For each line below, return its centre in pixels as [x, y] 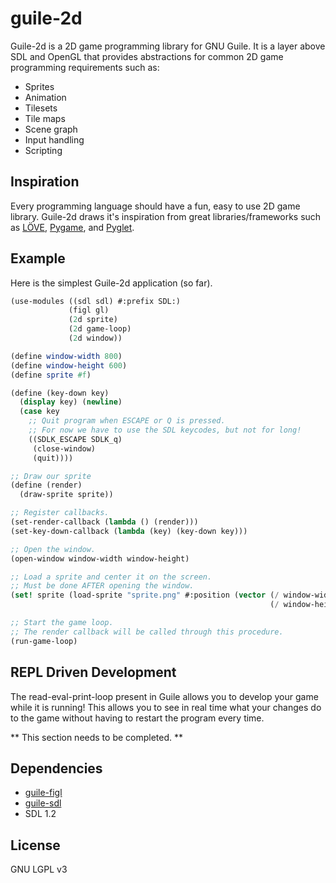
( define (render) [46, 485]
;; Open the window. [53, 549]
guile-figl [43, 793]
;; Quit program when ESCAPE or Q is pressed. [127, 421]
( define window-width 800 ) [66, 356]
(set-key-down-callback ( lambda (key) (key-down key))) [129, 531]
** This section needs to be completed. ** [97, 737]
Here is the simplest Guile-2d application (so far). [111, 283]
